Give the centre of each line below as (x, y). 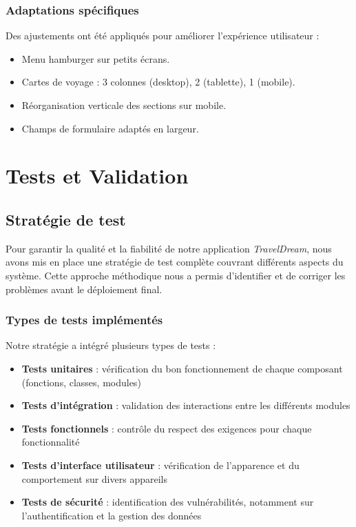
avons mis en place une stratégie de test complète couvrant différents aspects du (175, 262)
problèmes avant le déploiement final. (84, 289)
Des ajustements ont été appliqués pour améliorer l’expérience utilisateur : (163, 36)
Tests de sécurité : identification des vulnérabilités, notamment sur (168, 502)
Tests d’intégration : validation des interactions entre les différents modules (186, 405)
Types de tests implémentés (84, 320)
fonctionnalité (51, 442)
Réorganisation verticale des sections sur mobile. (124, 105)
